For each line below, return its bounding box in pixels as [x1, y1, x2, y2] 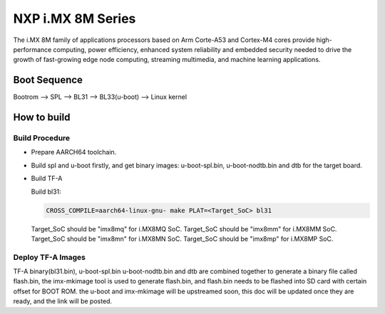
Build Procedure [13, 133, 71, 143]
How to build [13, 111, 71, 124]
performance [13, 45, 52, 53]
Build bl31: [31, 187, 62, 196]
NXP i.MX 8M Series [13, 11, 136, 26]
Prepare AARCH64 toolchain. [31, 148, 117, 157]
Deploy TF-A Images [13, 252, 86, 262]
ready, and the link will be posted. [13, 297, 113, 305]
